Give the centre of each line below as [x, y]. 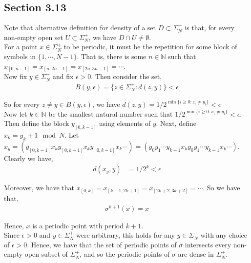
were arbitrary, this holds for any [125, 235]
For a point [21, 47]
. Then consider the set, [126, 76]
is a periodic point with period [78, 225]
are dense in [196, 254]
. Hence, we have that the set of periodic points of [102, 244]
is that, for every [210, 28]
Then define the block [37, 123]
